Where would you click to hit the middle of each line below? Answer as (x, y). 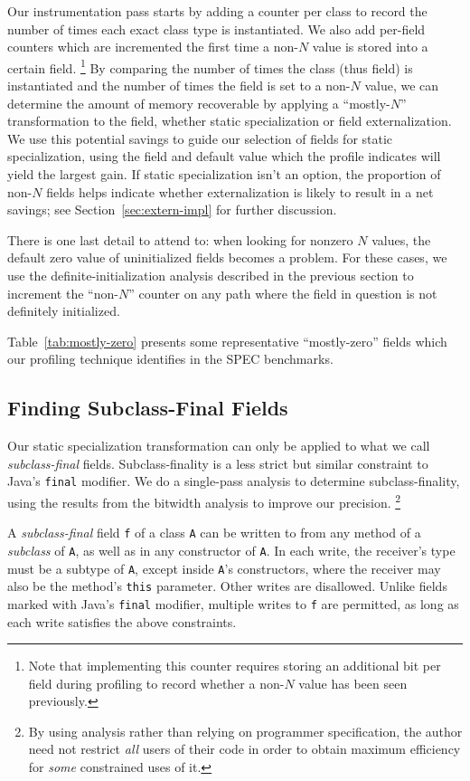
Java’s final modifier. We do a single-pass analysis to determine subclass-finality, (234, 481)
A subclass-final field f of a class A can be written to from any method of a (214, 533)
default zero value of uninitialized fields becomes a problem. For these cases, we (227, 257)
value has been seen (353, 683)
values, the (401, 239)
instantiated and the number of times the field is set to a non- (179, 86)
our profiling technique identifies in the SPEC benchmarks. (170, 359)
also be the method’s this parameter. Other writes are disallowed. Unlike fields (227, 586)
